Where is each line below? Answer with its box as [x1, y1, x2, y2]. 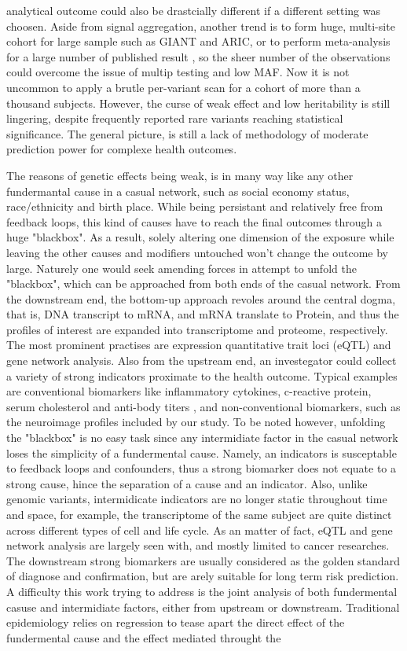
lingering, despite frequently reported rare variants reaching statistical [6, 110, 343, 127]
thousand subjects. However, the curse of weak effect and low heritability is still [6, 94, 390, 111]
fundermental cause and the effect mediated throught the [6, 629, 281, 645]
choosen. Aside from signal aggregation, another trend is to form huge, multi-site [6, 17, 395, 34]
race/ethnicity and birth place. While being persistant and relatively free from [6, 198, 383, 215]
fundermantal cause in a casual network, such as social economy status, [6, 182, 350, 199]
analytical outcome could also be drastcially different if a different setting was [6, 2, 381, 18]
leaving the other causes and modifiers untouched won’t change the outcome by [6, 244, 389, 260]
